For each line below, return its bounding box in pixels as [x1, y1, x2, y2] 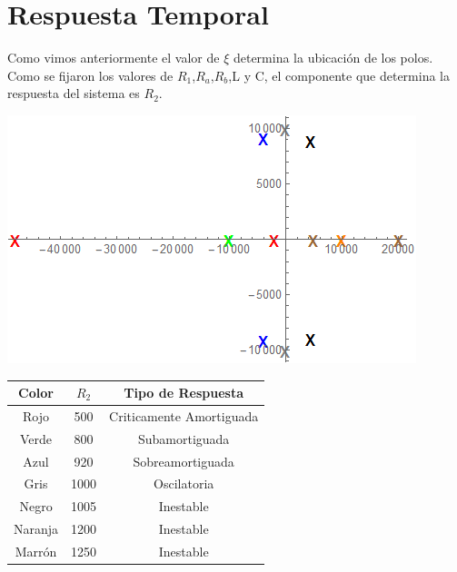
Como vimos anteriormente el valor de [7, 48, 220, 67]
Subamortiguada [137, 429, 230, 448]
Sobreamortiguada [133, 451, 234, 470]
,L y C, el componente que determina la [228, 65, 450, 84]
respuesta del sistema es [7, 84, 140, 103]
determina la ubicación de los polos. [233, 48, 433, 67]
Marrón [15, 541, 57, 560]
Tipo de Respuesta [124, 383, 243, 401]
